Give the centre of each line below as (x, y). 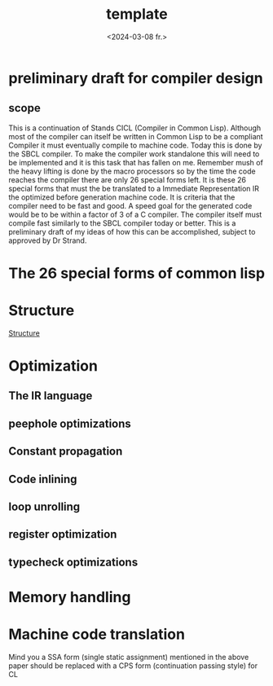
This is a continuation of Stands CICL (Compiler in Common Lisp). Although (135, 128)
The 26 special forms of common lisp (137, 273)
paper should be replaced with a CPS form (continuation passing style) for (133, 666)
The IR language (51, 396)
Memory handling (70, 597)
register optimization (63, 534)
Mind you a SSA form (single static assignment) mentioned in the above (129, 657)
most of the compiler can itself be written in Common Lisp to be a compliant (136, 136)
